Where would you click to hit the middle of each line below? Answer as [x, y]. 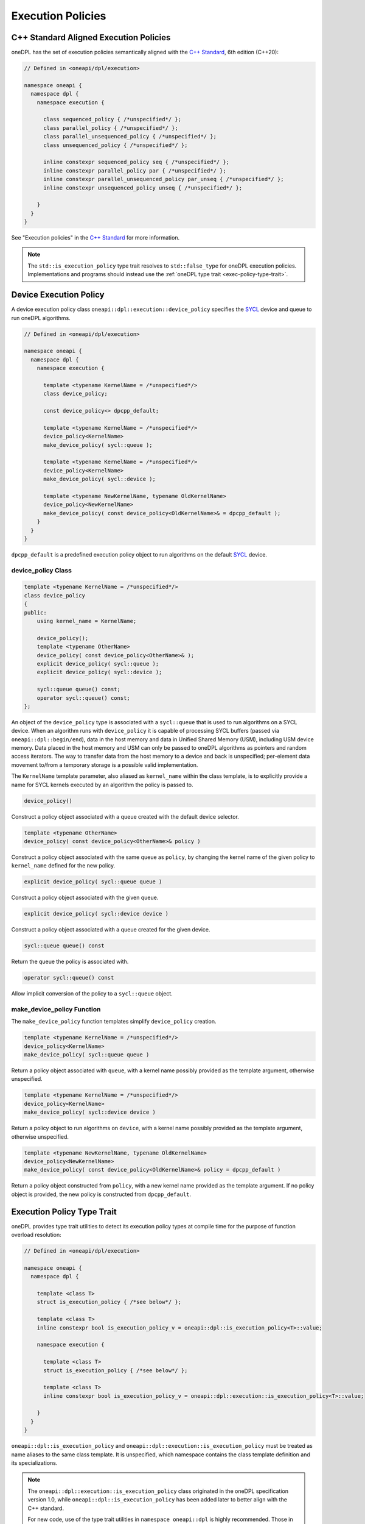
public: [35, 612]
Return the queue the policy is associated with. [70, 962]
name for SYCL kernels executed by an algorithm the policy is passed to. [102, 785]
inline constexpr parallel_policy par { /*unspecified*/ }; [135, 170]
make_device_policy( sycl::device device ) [90, 1112]
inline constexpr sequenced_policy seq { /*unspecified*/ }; [137, 162]
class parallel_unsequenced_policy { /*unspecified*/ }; [130, 137]
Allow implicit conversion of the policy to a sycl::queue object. [92, 994]
